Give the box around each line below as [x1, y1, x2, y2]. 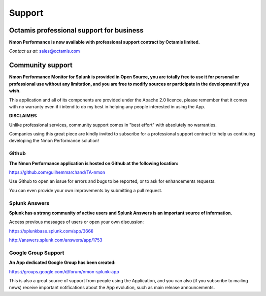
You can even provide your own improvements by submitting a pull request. [9, 187, 163, 193]
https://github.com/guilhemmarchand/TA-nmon [9, 169, 105, 175]
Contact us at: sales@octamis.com [9, 48, 80, 54]
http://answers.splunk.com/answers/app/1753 [9, 237, 103, 243]
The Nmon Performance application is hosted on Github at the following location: [9, 160, 179, 166]
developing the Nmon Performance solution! [9, 138, 99, 144]
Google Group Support [9, 249, 65, 256]
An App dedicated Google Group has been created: [9, 260, 116, 265]
